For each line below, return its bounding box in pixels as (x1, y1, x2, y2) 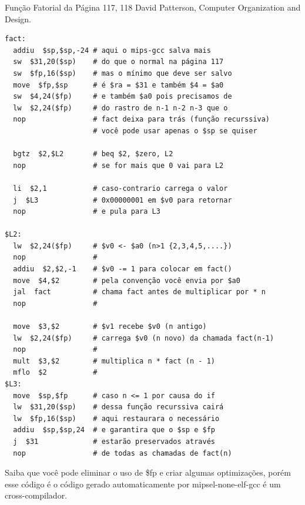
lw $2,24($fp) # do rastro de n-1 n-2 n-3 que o (13, 103, 228, 112)
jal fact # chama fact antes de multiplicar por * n (13, 288, 266, 297)
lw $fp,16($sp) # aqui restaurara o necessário (13, 414, 220, 423)
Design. (5, 12, 31, 25)
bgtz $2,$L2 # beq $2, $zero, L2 (13, 150, 173, 159)
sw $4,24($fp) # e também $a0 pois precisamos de (13, 92, 232, 101)
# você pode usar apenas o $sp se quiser (93, 126, 257, 135)
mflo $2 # (13, 368, 98, 377)
